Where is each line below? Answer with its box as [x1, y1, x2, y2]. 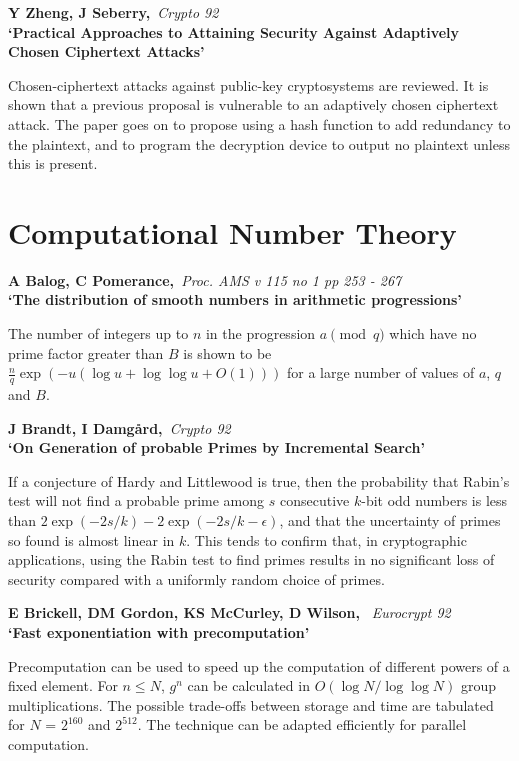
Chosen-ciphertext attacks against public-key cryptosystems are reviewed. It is [8, 74, 489, 95]
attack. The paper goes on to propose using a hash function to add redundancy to [8, 113, 511, 134]
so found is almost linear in [8, 529, 175, 550]
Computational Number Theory [8, 211, 457, 252]
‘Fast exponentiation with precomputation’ [8, 622, 310, 643]
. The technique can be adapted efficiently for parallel [137, 714, 467, 735]
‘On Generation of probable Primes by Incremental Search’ [8, 437, 425, 458]
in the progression [205, 323, 316, 344]
